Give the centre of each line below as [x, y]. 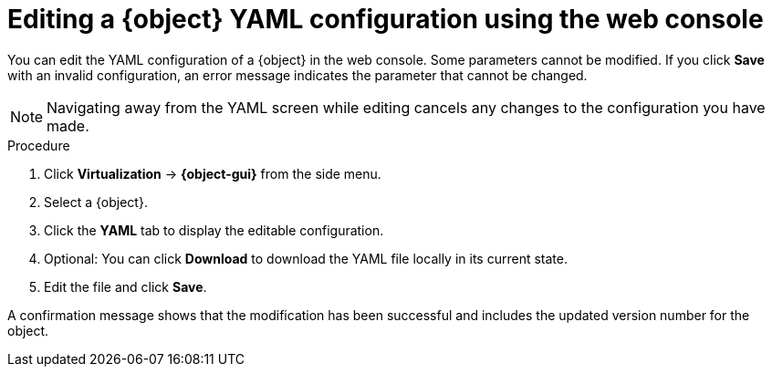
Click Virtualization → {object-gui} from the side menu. [213, 173]
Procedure [39, 145]
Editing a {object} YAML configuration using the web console [386, 19]
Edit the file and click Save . [125, 286]
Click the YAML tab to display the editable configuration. [214, 230]
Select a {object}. [96, 202]
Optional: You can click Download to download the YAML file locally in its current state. [306, 258]
